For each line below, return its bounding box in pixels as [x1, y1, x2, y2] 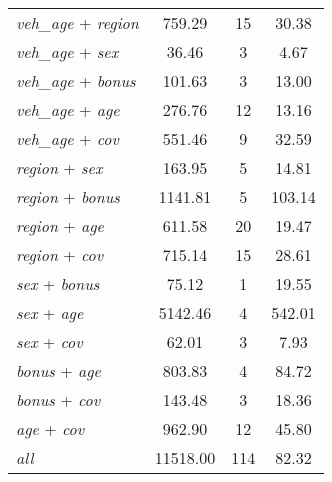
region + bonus [16, 185, 120, 208]
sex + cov [16, 330, 83, 353]
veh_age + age [16, 98, 120, 121]
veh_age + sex [16, 40, 119, 63]
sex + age [16, 301, 84, 324]
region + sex [16, 156, 103, 179]
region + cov [16, 243, 104, 266]
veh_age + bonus [16, 69, 136, 92]
